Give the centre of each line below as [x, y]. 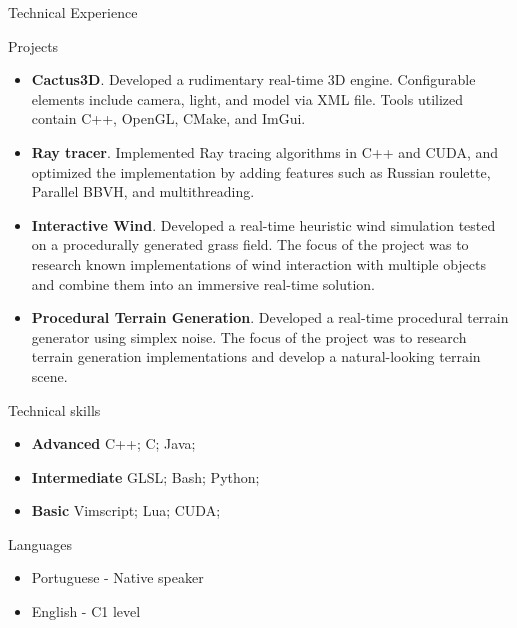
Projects [33, 45]
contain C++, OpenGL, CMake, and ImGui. [168, 118]
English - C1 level [86, 611]
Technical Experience [73, 12]
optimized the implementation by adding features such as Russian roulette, [261, 171]
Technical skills [54, 409]
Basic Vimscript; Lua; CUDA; [126, 510]
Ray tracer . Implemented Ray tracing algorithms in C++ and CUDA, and [265, 151]
